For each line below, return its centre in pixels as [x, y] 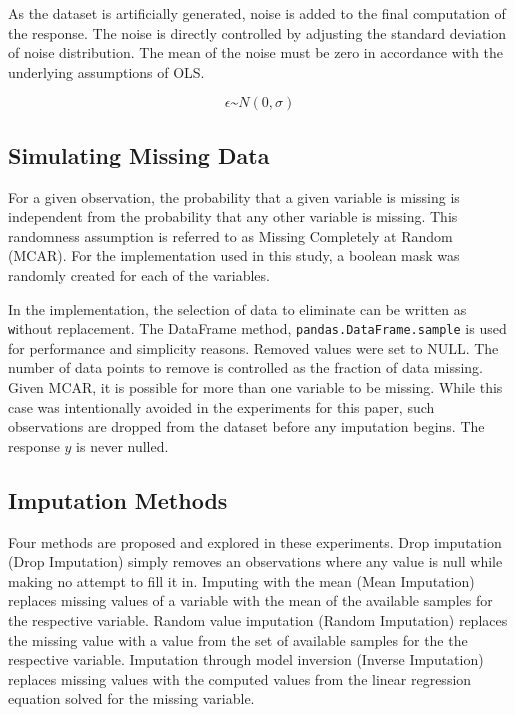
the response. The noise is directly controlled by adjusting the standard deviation [257, 32]
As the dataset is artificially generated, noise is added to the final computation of [257, 13]
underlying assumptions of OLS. [106, 71]
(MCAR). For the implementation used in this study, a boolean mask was [234, 255]
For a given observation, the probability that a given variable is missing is [234, 196]
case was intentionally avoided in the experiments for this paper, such [221, 406]
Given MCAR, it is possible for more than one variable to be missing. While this [255, 386]
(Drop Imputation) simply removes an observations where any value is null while [255, 561]
